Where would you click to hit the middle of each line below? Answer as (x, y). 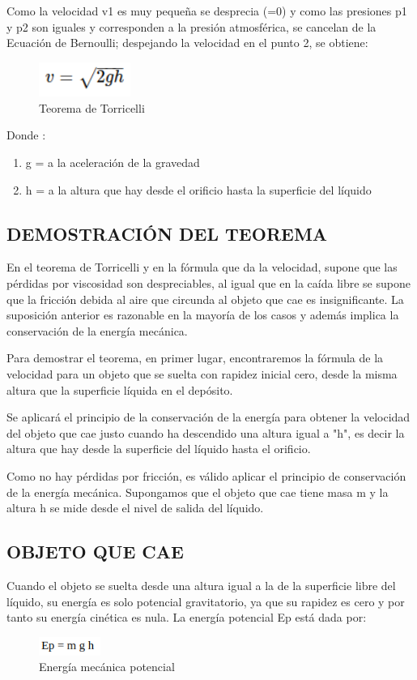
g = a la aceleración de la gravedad (113, 163)
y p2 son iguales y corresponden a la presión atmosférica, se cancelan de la (191, 26)
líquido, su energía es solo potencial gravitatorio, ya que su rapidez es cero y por (206, 601)
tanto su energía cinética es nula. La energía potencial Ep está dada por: (187, 617)
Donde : (26, 135)
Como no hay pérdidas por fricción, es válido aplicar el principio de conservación (206, 476)
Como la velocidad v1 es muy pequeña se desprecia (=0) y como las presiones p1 (207, 11)
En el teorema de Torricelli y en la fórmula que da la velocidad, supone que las (202, 267)
